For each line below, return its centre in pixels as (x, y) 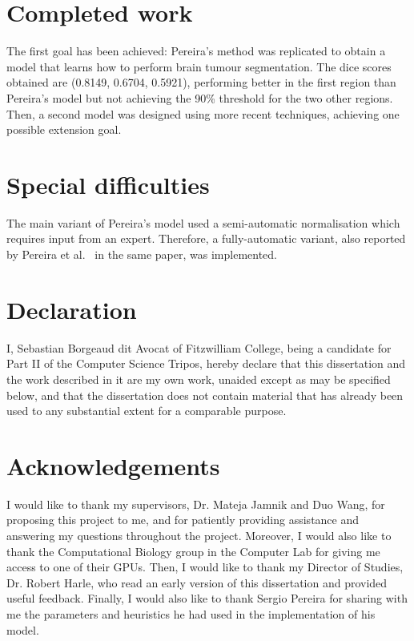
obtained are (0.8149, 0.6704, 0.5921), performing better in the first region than (201, 82)
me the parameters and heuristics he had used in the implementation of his (191, 613)
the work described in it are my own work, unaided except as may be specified (199, 379)
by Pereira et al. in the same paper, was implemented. (142, 254)
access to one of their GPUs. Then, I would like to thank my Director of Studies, (205, 567)
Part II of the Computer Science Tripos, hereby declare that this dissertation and (206, 363)
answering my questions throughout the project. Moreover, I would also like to (199, 535)
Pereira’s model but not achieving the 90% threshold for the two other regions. (200, 97)
